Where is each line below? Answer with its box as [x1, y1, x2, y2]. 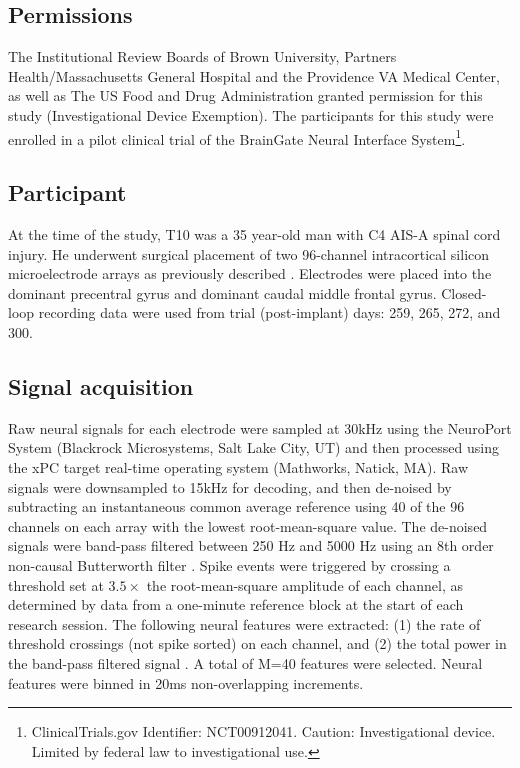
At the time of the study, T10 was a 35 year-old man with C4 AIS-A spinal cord [8, 224, 501, 245]
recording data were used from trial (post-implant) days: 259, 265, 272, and [38, 302, 501, 323]
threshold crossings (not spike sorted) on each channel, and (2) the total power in [8, 633, 507, 654]
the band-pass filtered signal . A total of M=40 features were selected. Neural [8, 652, 483, 673]
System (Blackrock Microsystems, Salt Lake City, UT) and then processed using [8, 437, 500, 458]
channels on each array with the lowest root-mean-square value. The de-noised [8, 515, 488, 536]
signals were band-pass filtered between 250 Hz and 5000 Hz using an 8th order [8, 535, 494, 556]
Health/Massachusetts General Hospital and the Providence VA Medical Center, [8, 65, 500, 86]
